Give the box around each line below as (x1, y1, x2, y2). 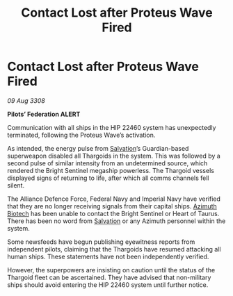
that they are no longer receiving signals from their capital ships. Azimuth (7, 202, 217, 210)
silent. (7, 181, 25, 189)
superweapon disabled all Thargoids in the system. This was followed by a (7, 151, 220, 160)
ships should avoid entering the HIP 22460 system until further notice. (7, 280, 209, 289)
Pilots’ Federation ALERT (7, 110, 81, 118)
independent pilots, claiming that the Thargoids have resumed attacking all (7, 245, 221, 253)
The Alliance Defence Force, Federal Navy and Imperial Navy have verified (7, 195, 221, 203)
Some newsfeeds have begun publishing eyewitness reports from (7, 238, 195, 246)
